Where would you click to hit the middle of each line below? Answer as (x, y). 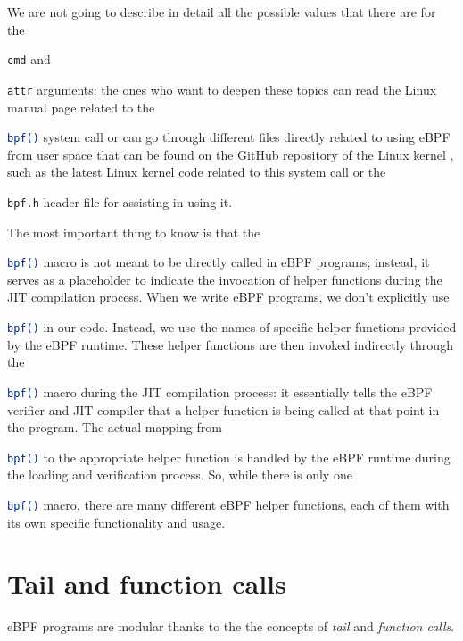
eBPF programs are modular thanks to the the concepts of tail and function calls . (231, 626)
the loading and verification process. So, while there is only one (180, 475)
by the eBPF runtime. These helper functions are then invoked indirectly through (230, 344)
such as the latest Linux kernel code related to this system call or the (197, 172)
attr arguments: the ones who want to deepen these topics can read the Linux (222, 89)
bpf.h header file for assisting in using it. (120, 201)
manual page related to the (81, 107)
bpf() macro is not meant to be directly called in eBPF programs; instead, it (219, 262)
